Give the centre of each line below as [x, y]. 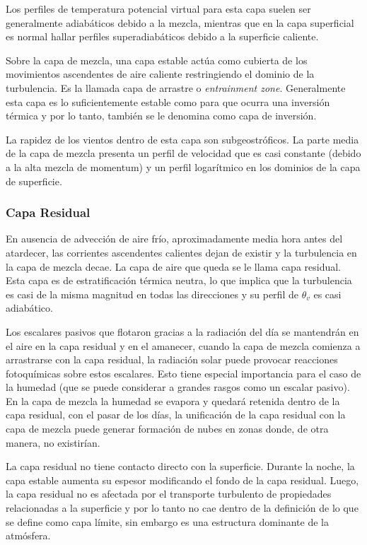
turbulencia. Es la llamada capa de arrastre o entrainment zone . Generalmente [176, 87]
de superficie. [34, 181]
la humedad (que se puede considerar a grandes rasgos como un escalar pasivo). [178, 387]
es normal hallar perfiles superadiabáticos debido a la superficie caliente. [162, 36]
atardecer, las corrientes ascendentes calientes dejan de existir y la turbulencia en [181, 252]
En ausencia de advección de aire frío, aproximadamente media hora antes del [174, 239]
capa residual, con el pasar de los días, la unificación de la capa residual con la [176, 415]
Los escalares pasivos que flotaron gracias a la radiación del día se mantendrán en [182, 331]
